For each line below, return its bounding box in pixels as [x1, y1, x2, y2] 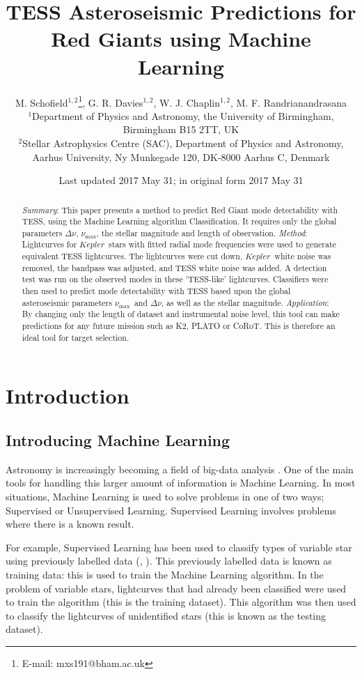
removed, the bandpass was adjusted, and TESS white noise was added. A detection [22, 261, 327, 273]
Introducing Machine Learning [6, 429, 230, 450]
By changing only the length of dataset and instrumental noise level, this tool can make [22, 308, 340, 320]
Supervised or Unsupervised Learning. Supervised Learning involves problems [6, 503, 336, 517]
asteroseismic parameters [22, 296, 112, 308]
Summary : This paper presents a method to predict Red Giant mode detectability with [22, 204, 338, 215]
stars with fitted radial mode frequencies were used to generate [109, 238, 336, 250]
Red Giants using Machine [51, 24, 311, 53]
